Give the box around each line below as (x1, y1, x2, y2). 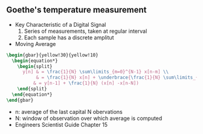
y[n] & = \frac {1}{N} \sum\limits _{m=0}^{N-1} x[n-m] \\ (22, 69, 169, 75)
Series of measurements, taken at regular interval (24, 27, 147, 35)
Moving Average (14, 40, 56, 47)
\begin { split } (17, 63, 53, 69)
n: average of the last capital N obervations (14, 108, 123, 115)
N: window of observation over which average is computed (14, 115, 163, 122)
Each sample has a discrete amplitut (24, 33, 114, 41)
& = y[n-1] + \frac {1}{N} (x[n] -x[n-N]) (33, 80, 139, 87)
